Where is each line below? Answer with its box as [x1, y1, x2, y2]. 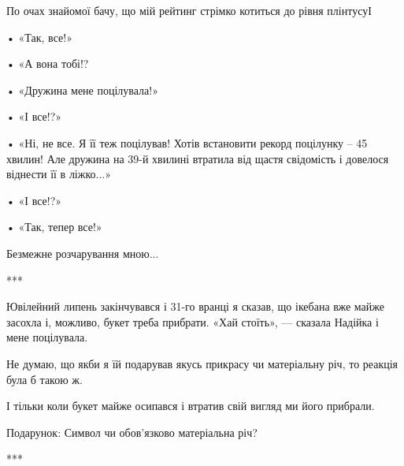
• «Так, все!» [6, 28, 72, 45]
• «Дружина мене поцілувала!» [6, 81, 158, 98]
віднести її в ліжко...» [6, 166, 111, 182]
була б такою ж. [6, 371, 83, 387]
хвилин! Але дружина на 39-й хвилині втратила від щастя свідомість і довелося [6, 150, 389, 166]
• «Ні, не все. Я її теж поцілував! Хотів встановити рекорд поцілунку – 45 [6, 134, 368, 151]
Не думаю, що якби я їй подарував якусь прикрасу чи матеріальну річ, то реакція [6, 355, 398, 371]
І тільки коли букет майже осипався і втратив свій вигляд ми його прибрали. [6, 397, 375, 414]
